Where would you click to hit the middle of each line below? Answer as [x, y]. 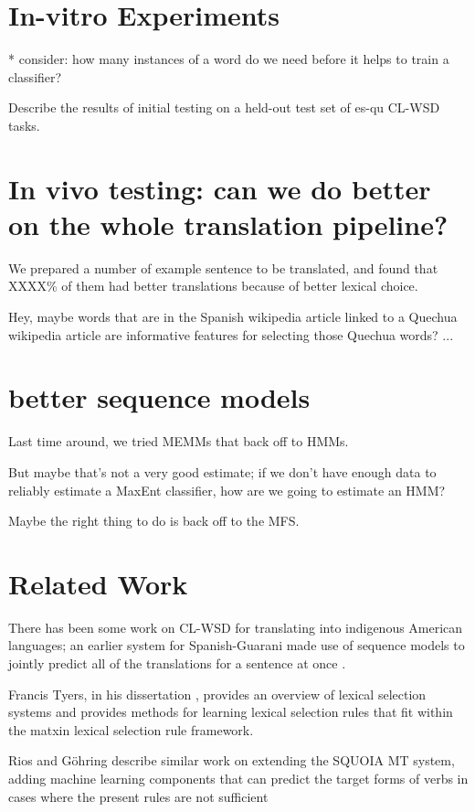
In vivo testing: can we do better [220, 188]
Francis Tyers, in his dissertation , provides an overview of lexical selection [217, 694]
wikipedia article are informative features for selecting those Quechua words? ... [231, 334]
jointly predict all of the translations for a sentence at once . [177, 663]
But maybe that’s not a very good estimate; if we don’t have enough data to [222, 471]
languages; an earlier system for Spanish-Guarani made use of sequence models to [237, 645]
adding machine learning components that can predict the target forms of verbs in [238, 778]
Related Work [98, 583]
